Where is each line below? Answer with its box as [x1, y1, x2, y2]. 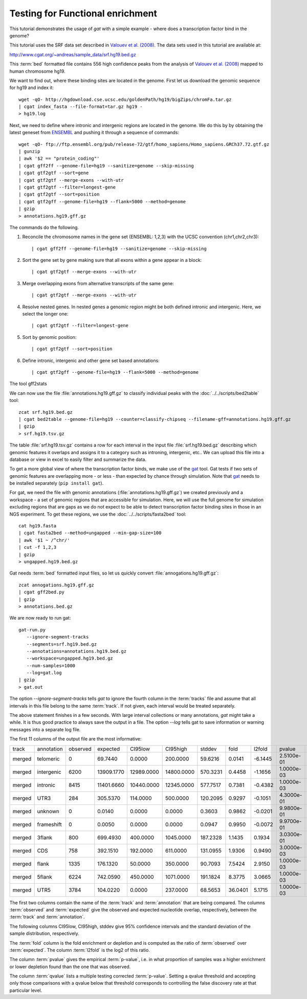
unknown [37, 807, 60, 815]
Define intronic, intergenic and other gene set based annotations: [22, 357, 160, 364]
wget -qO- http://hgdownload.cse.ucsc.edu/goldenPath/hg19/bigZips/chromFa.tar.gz [18, 96, 232, 102]
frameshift [37, 821, 62, 828]
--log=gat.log [26, 670, 62, 676]
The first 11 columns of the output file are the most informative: [9, 736, 142, 742]
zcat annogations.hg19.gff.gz [18, 582, 95, 588]
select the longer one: [22, 311, 69, 317]
